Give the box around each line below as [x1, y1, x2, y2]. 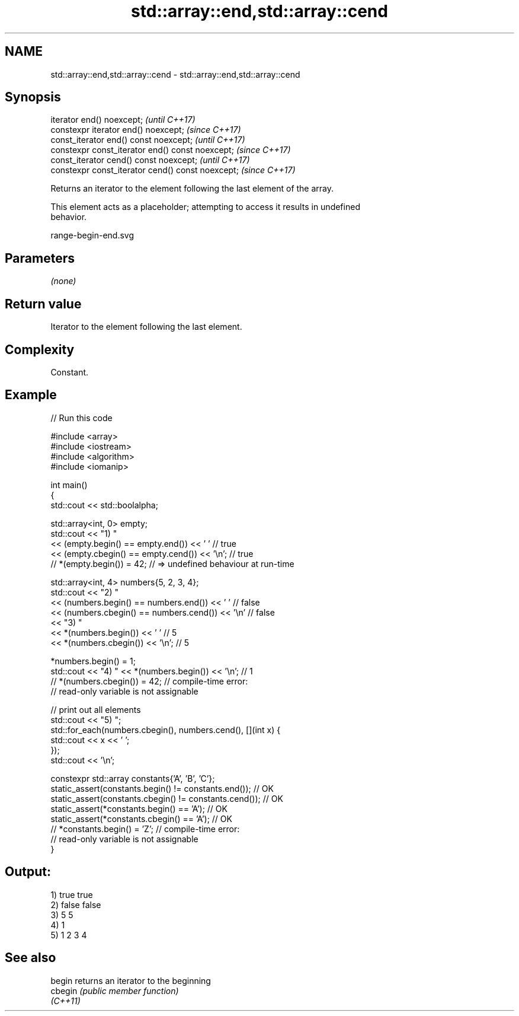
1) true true [50, 889, 93, 900]
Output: [5, 864, 51, 880]
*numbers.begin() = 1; [50, 655, 136, 666]
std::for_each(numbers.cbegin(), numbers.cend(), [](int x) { [50, 724, 281, 735]
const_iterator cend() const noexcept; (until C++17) [50, 155, 250, 165]
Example [5, 387, 57, 403]
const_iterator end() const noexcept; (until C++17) [50, 135, 245, 145]
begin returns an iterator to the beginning [50, 975, 211, 986]
